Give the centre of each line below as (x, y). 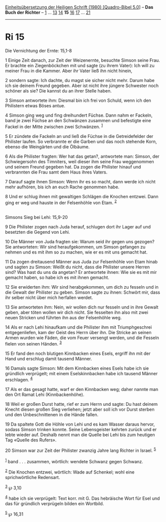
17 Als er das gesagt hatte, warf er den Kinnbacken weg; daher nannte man (82, 389)
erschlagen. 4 (19, 379)
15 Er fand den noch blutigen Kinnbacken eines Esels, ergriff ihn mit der (78, 353)
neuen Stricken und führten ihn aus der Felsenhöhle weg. (63, 318)
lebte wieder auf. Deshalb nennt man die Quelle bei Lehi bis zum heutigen (80, 435)
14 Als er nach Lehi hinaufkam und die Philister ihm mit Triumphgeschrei (79, 327)
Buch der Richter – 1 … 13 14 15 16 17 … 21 (48, 12)
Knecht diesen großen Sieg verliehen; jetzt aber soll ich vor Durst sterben (80, 409)
